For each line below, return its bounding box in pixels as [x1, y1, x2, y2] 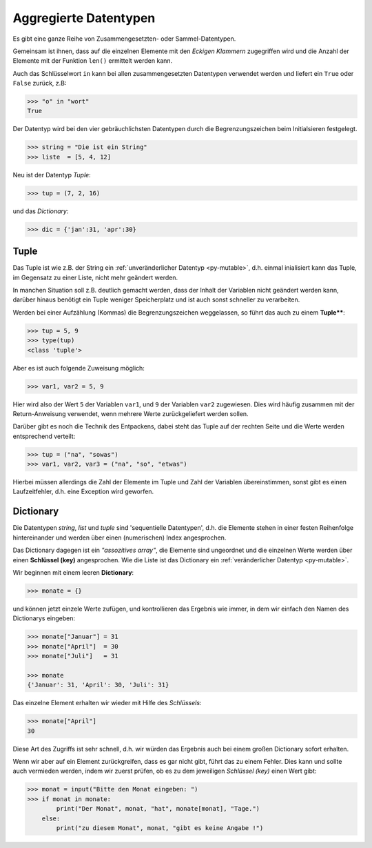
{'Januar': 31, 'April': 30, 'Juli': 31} [27, 681, 169, 689]
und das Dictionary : [12, 207, 69, 215]
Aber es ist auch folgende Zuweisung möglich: [12, 364, 145, 372]
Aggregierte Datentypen [12, 10, 156, 26]
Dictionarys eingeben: [12, 614, 76, 622]
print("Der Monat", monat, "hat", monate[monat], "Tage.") [56, 805, 260, 813]
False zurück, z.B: [12, 79, 67, 88]
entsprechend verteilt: [12, 432, 76, 440]
